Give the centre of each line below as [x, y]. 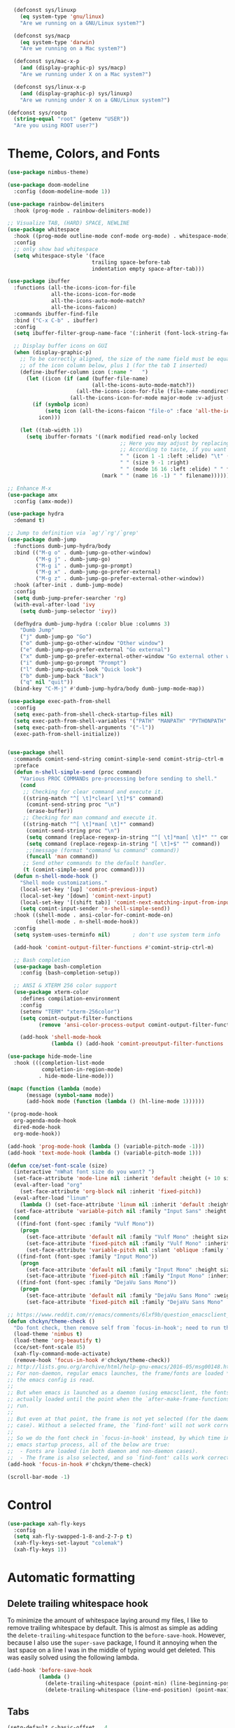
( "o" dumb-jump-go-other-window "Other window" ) [92, 644]
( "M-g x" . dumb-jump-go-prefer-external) [98, 572]
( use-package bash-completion [57, 966]
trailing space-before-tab [131, 262]
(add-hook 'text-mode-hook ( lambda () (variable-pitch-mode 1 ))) [104, 1153]
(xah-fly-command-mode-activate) [62, 1354]
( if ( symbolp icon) [61, 405]
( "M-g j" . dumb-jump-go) [73, 559]
